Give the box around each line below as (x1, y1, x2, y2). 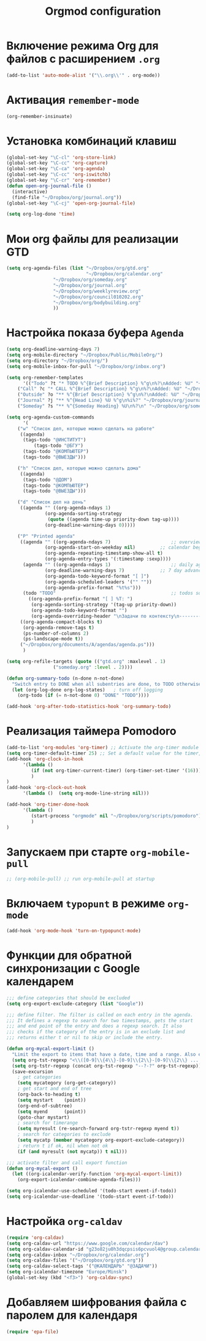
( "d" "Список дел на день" (17, 499, 86, 505)
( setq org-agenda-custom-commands (6, 414, 95, 420)
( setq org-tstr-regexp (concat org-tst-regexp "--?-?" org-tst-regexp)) (12, 1063, 202, 1069)
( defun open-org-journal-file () (6, 183, 92, 189)
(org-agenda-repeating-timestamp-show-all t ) (45, 550, 164, 557)
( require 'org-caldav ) (6, 1234, 64, 1241)
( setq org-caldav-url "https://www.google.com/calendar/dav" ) (6, 1240, 169, 1246)
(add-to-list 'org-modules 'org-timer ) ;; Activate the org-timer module (6, 745, 199, 751)
